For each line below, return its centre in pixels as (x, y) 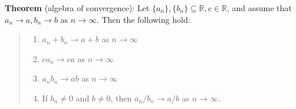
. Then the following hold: (143, 19)
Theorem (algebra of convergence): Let (77, 8)
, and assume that (259, 8)
